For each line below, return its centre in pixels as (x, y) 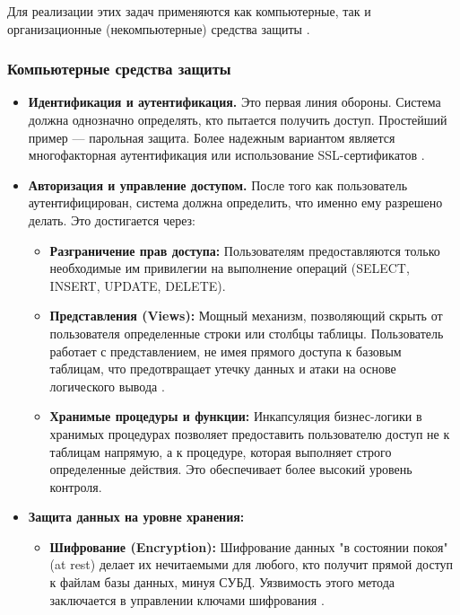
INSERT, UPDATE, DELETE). (138, 285)
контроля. (76, 486)
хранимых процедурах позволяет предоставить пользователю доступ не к (250, 433)
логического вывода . (107, 386)
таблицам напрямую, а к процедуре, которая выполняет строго (221, 451)
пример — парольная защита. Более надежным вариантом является (212, 137)
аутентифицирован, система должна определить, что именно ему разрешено (235, 202)
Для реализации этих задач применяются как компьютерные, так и (189, 11)
